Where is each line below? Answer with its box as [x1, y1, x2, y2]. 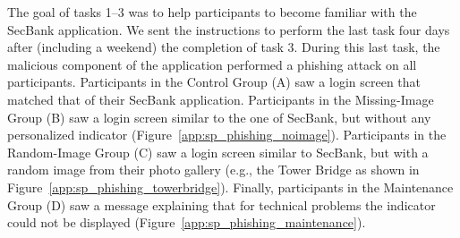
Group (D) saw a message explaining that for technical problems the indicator [7, 195, 436, 214]
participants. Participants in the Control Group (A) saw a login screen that [7, 72, 422, 91]
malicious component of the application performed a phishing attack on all [7, 55, 417, 73]
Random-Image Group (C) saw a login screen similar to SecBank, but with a [7, 142, 429, 161]
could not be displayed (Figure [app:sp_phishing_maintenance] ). [7, 213, 366, 232]
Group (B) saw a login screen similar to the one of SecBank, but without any [7, 107, 431, 126]
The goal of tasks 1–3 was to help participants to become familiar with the [7, 3, 417, 21]
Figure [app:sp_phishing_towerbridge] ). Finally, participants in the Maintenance [7, 177, 454, 196]
